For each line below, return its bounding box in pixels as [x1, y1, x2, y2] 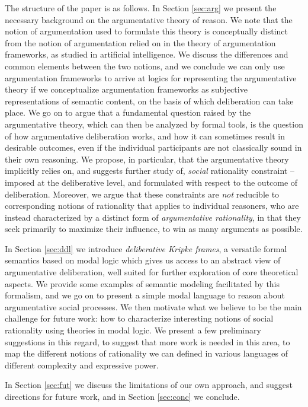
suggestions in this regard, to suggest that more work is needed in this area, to [5, 335, 290, 348]
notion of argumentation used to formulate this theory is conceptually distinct [5, 25, 288, 37]
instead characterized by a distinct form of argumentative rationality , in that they [5, 211, 301, 223]
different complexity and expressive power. [5, 358, 159, 371]
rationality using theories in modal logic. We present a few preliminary [5, 324, 261, 336]
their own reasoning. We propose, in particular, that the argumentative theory [5, 152, 289, 165]
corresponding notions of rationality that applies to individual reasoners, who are [5, 199, 299, 212]
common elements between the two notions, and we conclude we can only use [5, 59, 285, 72]
